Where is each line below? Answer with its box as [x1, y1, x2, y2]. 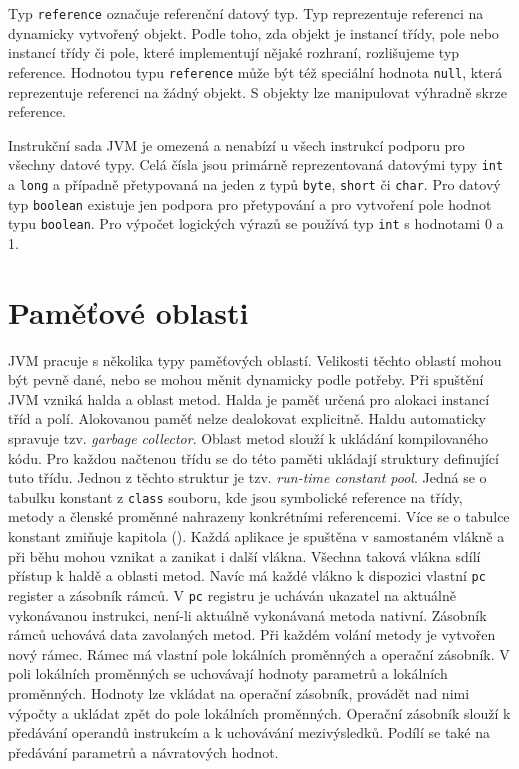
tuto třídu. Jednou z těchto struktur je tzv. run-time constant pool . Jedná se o [8, 467, 487, 488]
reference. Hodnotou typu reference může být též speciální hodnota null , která [8, 61, 503, 82]
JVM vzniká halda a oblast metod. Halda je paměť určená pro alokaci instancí [8, 388, 490, 409]
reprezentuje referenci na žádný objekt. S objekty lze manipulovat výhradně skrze [8, 81, 507, 102]
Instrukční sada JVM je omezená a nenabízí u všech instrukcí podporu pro [8, 134, 465, 155]
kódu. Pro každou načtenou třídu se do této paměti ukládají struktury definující [8, 447, 499, 468]
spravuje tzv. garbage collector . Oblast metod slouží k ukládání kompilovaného [8, 428, 488, 448]
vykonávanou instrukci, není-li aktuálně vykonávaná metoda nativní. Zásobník [8, 604, 487, 625]
